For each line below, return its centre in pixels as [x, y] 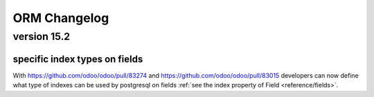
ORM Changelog [61, 18]
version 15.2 [42, 36]
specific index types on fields [78, 59]
